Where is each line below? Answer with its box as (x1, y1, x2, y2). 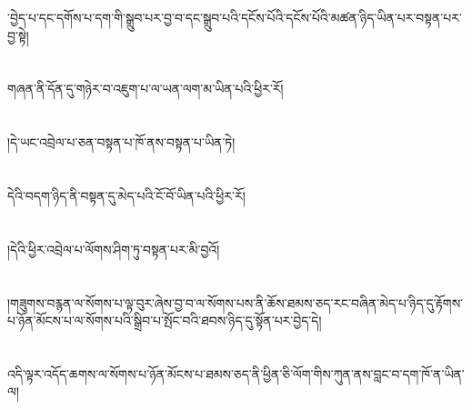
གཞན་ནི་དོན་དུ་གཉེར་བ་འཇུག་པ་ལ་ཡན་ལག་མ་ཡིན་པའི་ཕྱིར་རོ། (7, 79, 284, 98)
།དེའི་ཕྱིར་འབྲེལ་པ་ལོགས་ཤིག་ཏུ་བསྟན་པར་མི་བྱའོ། (7, 239, 220, 258)
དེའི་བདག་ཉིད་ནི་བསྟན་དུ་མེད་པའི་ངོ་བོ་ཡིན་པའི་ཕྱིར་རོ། (7, 185, 246, 205)
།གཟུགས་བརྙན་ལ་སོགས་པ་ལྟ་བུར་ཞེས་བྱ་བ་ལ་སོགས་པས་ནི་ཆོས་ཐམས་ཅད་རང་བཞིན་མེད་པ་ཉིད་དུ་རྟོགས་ (7, 293, 464, 312)
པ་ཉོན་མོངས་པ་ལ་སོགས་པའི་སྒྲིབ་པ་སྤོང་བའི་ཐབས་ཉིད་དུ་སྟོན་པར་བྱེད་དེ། (7, 311, 322, 330)
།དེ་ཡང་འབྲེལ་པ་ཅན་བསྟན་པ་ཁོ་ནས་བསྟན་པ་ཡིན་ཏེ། (7, 133, 236, 152)
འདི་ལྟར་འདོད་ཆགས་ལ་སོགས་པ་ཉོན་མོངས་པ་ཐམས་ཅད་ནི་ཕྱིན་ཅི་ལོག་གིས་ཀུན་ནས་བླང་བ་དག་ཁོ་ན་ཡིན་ (7, 364, 465, 383)
